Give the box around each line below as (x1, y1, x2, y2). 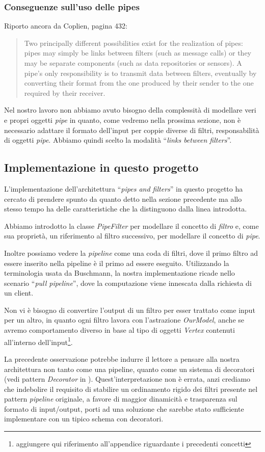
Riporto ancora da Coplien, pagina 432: (4, 20, 127, 31)
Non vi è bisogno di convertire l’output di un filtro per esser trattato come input (4, 304, 255, 315)
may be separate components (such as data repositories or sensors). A (24, 58, 242, 68)
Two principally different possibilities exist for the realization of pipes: (24, 37, 243, 48)
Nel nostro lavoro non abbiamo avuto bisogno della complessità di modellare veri (4, 104, 256, 115)
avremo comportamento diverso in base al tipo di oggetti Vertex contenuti (4, 325, 235, 335)
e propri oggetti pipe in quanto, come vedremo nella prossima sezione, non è (4, 114, 241, 125)
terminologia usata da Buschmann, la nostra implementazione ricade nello (4, 268, 235, 278)
